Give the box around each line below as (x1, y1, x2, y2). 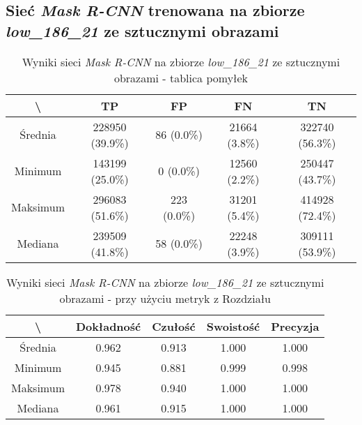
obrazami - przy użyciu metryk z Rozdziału (59, 290, 271, 306)
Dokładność (75, 318, 141, 334)
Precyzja (271, 318, 320, 334)
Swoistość (206, 318, 260, 334)
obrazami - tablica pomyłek (113, 69, 249, 86)
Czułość (152, 318, 196, 334)
